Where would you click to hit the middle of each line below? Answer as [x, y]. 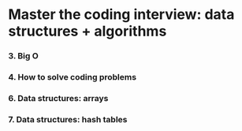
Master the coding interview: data [121, 15]
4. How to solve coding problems [72, 77]
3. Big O [24, 56]
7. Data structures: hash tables [68, 119]
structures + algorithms [87, 31]
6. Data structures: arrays [58, 98]
